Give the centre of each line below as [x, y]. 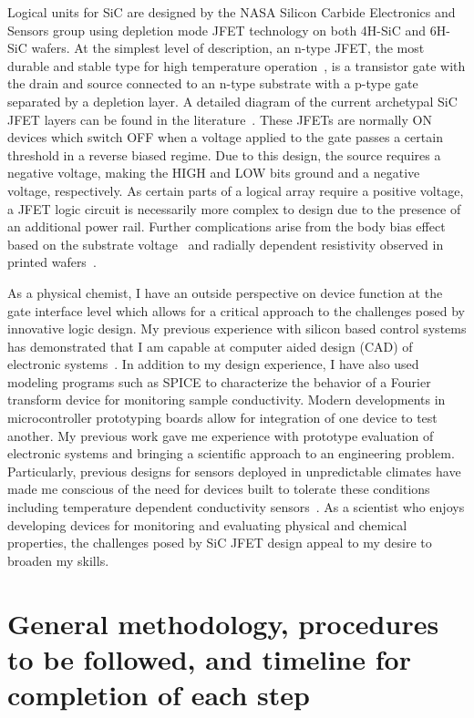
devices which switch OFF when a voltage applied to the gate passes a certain [225, 137]
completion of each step [159, 694]
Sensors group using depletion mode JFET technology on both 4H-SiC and [217, 30]
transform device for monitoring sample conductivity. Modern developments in [227, 400]
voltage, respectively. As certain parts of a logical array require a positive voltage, [236, 190]
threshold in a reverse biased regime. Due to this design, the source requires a [224, 154]
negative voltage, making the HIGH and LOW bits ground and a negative [214, 173]
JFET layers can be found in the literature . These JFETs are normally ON [220, 119]
